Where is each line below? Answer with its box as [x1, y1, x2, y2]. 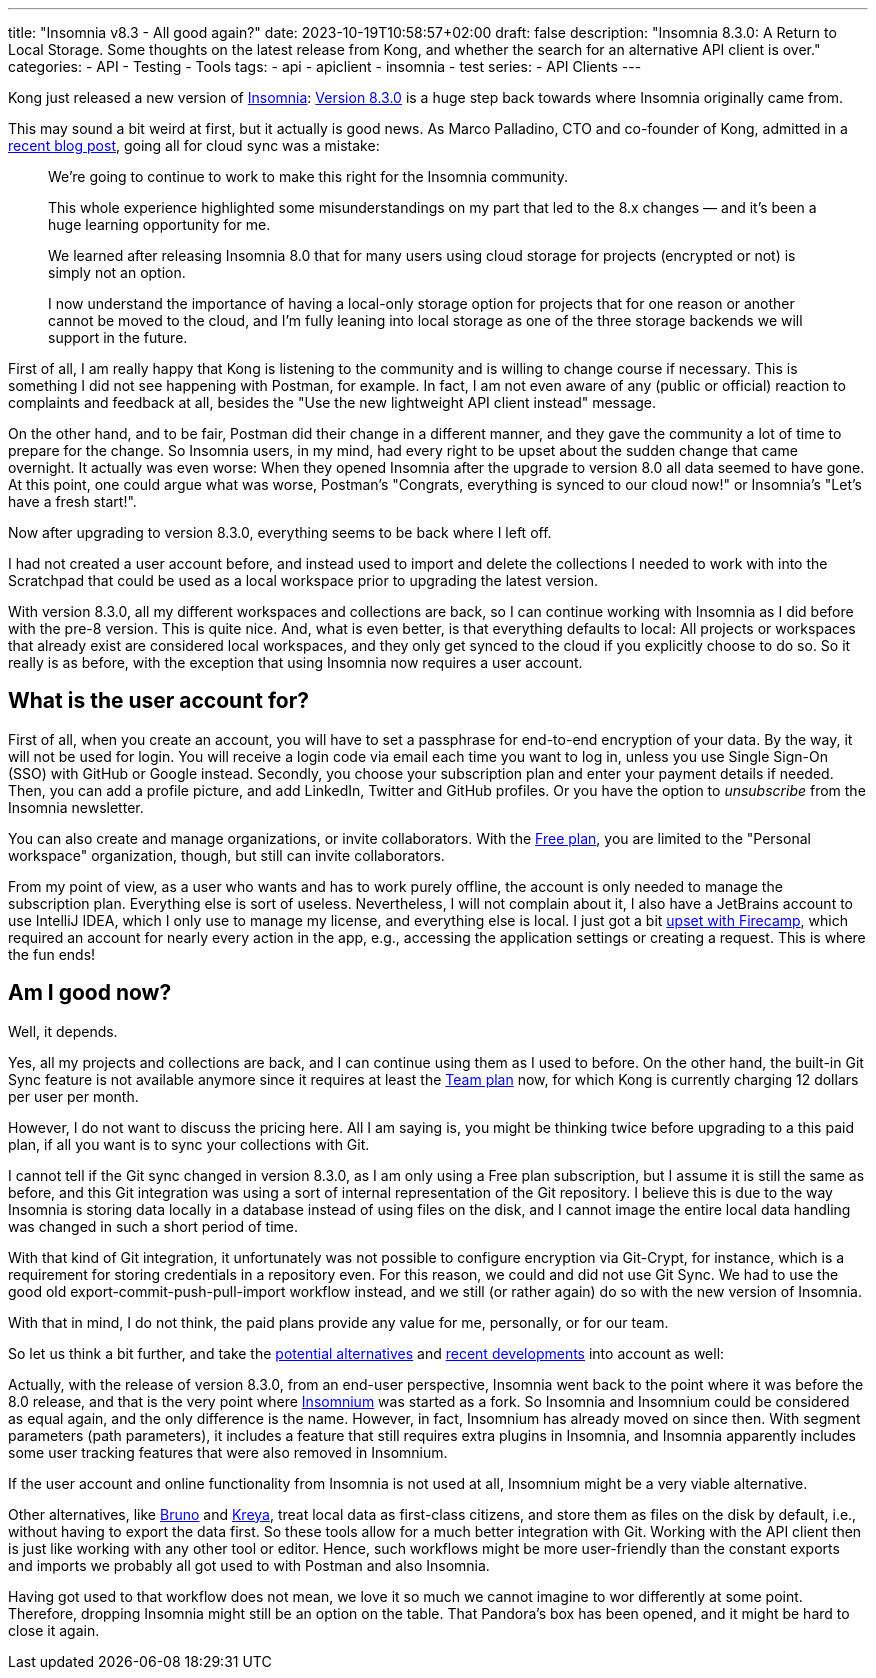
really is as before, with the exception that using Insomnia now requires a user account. [8, 654, 583, 671]
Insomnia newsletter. [8, 798, 144, 816]
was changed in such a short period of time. [8, 1217, 299, 1235]
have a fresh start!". [8, 493, 137, 510]
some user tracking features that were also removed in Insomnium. [8, 1443, 448, 1461]
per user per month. [8, 1087, 139, 1105]
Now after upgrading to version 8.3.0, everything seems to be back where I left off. [8, 524, 552, 541]
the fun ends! [8, 945, 96, 963]
